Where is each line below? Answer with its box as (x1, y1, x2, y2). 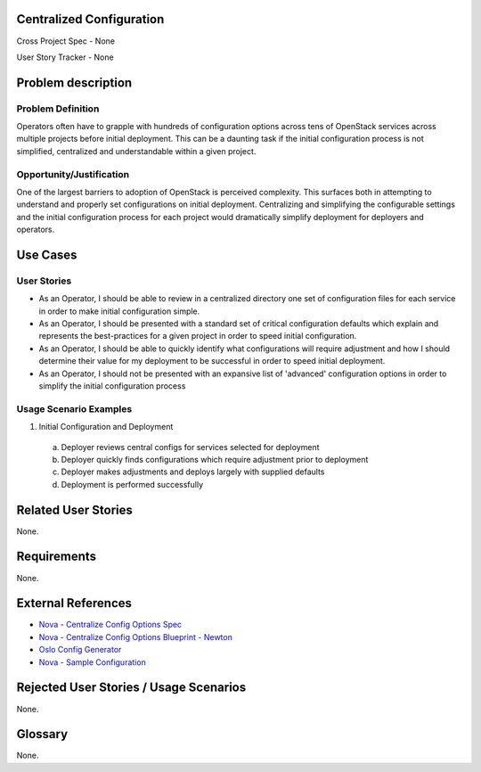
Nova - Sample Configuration (38, 656, 146, 668)
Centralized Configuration (16, 12, 165, 27)
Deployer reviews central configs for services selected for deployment (61, 441, 320, 452)
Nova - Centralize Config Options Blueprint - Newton (38, 631, 233, 642)
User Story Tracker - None (16, 52, 115, 62)
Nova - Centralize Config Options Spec (38, 620, 183, 630)
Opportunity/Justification (16, 168, 129, 180)
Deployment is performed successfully (61, 479, 204, 489)
